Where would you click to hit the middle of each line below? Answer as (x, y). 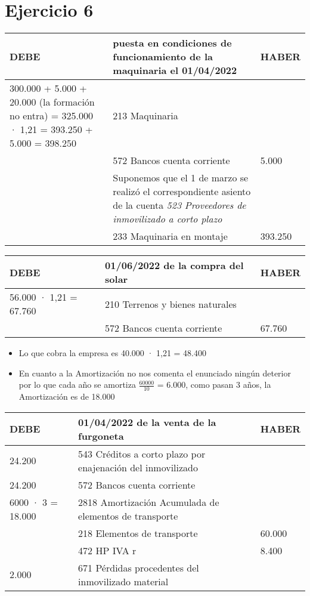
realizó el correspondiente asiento (182, 192)
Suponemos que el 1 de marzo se (181, 178)
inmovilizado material (123, 581)
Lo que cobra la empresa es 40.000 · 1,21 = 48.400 (113, 353)
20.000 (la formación (52, 102)
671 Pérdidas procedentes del (139, 567)
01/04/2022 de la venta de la (147, 422)
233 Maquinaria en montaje (170, 236)
